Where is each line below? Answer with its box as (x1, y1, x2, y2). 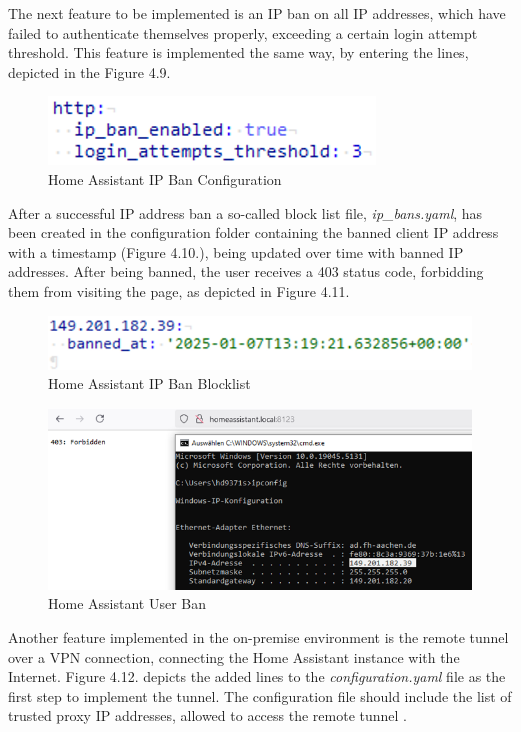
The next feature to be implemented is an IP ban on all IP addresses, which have (8, 3, 506, 23)
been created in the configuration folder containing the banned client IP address (8, 222, 499, 243)
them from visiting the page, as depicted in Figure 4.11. (8, 280, 350, 301)
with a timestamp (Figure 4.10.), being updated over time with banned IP (8, 241, 464, 262)
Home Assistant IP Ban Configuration (48, 168, 282, 189)
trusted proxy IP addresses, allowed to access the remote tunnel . (8, 705, 407, 726)
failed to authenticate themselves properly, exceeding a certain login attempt (8, 22, 478, 43)
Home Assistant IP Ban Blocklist (48, 373, 251, 394)
